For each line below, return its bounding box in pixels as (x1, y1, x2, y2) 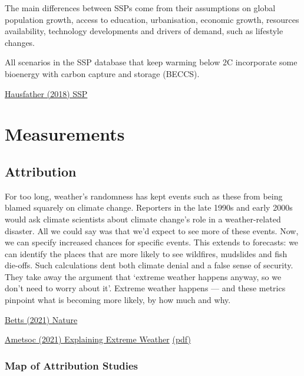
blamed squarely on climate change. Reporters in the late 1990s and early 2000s (5, 201, 293, 214)
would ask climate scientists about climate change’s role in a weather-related (5, 212, 281, 225)
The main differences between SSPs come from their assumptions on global (5, 2, 276, 14)
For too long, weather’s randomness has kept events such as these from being (5, 189, 283, 202)
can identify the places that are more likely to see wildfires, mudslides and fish (5, 247, 288, 259)
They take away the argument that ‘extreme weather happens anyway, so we (5, 270, 282, 282)
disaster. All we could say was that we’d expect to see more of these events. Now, (5, 224, 299, 237)
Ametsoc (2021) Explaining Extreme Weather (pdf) (5, 333, 191, 345)
